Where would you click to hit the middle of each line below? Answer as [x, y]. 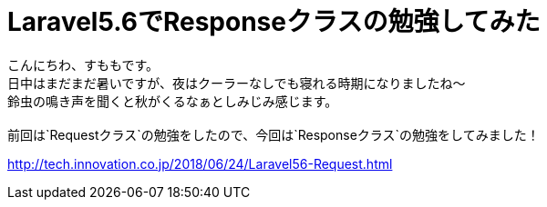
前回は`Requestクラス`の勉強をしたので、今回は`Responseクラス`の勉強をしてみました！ [273, 134]
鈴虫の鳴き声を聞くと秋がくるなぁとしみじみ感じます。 [173, 101]
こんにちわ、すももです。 [83, 64]
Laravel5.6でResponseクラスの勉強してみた [274, 22]
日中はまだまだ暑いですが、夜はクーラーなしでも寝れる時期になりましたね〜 [237, 83]
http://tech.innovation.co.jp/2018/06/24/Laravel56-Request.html [200, 163]
